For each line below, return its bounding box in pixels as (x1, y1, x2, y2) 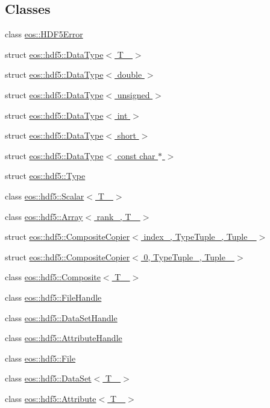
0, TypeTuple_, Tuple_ (143, 250, 232, 263)
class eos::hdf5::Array (5, 210, 83, 222)
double (117, 68, 142, 81)
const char (117, 149, 155, 162)
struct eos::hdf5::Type (5, 169, 86, 182)
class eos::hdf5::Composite (5, 271, 101, 283)
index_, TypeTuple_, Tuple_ (143, 230, 254, 243)
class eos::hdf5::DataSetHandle (5, 311, 118, 324)
